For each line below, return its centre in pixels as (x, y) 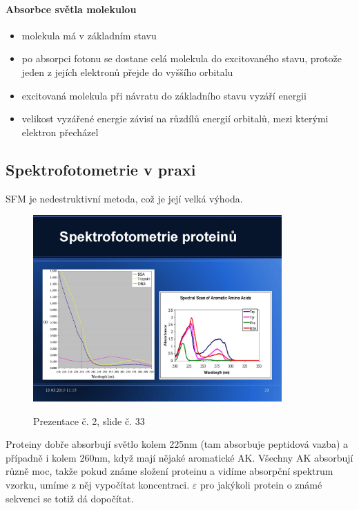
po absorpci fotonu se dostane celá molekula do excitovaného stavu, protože (182, 58)
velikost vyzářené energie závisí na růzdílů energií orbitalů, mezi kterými (175, 119)
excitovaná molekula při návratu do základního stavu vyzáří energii (164, 95)
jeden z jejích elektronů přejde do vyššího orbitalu (127, 72)
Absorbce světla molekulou (71, 9)
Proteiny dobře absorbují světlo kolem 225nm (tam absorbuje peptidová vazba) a (177, 444)
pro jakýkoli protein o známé (261, 485)
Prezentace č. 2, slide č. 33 (89, 421)
